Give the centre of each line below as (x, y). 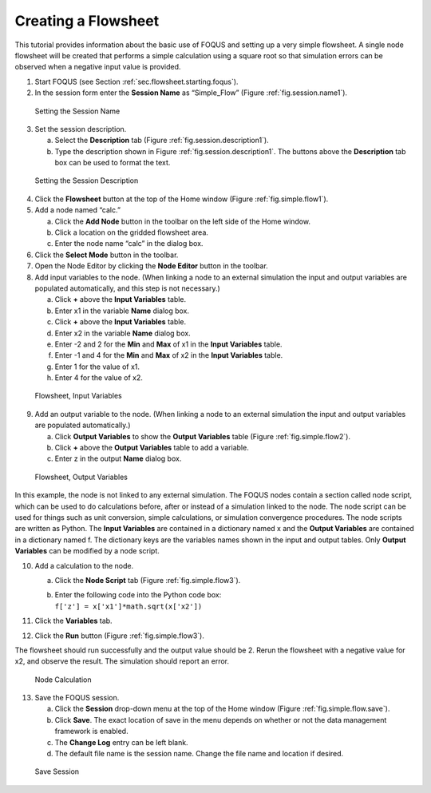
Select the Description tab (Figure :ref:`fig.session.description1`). (162, 141)
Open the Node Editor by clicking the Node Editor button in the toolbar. (152, 266)
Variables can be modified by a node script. (87, 551)
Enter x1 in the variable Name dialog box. (122, 311)
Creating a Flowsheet (87, 21)
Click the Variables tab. (73, 621)
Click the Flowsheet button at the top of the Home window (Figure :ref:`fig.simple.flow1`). (182, 199)
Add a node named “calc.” (78, 210)
